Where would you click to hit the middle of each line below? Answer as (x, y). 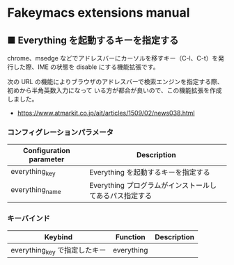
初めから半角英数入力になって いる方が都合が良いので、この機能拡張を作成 (115, 90)
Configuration (47, 151)
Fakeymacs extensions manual (99, 13)
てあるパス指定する (120, 196)
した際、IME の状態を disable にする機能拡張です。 (86, 67)
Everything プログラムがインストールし (153, 186)
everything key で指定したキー (58, 250)
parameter (47, 159)
